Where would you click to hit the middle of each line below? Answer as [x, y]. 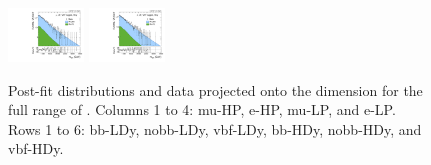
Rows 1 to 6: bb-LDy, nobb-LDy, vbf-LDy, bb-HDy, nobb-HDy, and [215, 128]
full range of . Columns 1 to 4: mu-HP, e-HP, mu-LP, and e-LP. [202, 109]
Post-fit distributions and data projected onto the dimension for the [215, 89]
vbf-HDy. [36, 148]
